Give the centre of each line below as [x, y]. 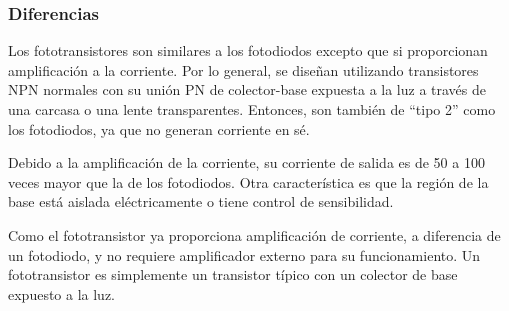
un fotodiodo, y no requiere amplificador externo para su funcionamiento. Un [244, 254]
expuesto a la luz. [62, 293]
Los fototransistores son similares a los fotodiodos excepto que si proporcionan [248, 50]
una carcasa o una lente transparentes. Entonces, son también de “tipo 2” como [252, 109]
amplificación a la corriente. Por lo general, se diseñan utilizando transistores [243, 69]
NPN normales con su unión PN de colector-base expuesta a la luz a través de [247, 89]
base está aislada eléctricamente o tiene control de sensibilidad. [201, 201]
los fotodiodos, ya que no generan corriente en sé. [159, 128]
